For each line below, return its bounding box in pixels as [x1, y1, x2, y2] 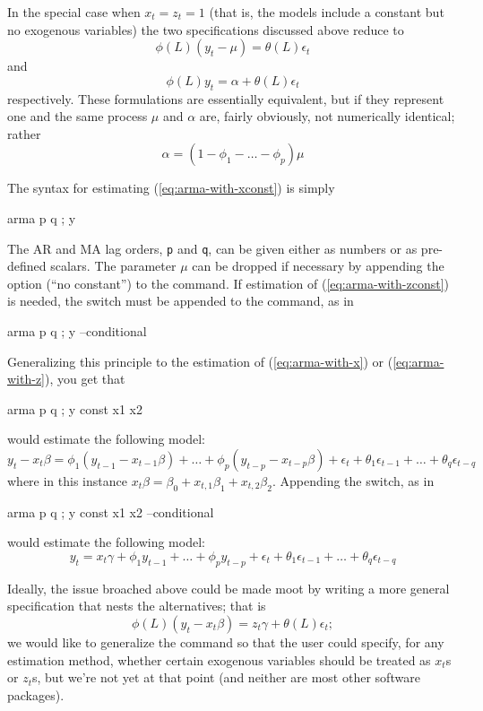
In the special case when [7, 3, 141, 21]
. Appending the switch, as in [272, 471, 435, 490]
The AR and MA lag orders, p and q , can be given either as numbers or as [7, 238, 418, 257]
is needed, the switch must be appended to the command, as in [7, 291, 354, 310]
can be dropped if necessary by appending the [192, 256, 444, 275]
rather [7, 124, 41, 143]
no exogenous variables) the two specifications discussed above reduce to [7, 20, 404, 39]
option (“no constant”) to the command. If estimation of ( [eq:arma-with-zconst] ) [7, 273, 449, 292]
